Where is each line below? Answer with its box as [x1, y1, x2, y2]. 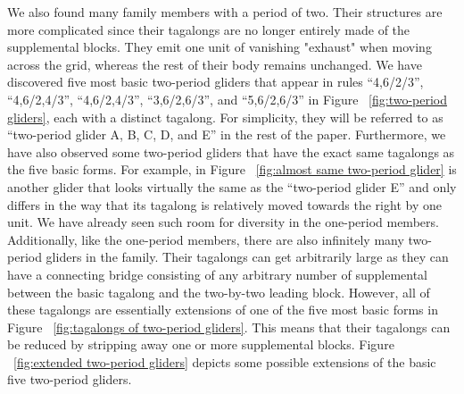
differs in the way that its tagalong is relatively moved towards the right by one [7, 195, 442, 214]
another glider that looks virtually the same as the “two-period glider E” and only [7, 177, 457, 196]
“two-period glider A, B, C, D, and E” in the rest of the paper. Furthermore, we [7, 125, 446, 144]
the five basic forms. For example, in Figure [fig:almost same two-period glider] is [7, 160, 457, 179]
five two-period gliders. [7, 370, 132, 389]
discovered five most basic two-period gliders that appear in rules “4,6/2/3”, [7, 72, 424, 91]
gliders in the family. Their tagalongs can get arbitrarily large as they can [46, 247, 449, 266]
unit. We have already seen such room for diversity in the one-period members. [7, 213, 439, 231]
